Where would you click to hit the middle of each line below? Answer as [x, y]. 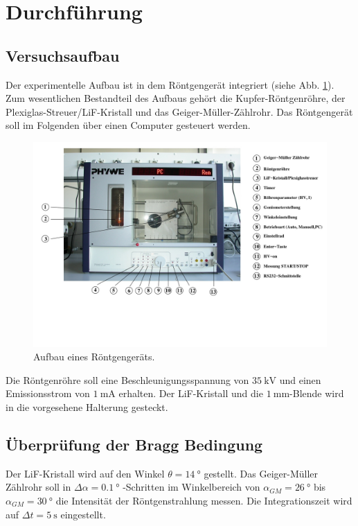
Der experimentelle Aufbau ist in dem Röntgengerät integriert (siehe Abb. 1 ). [170, 84]
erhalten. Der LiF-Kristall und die [191, 393]
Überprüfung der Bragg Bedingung [134, 444]
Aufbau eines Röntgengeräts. [94, 357]
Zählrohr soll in [38, 487]
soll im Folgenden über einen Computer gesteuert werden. [128, 125]
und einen [300, 379]
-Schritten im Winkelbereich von [191, 487]
